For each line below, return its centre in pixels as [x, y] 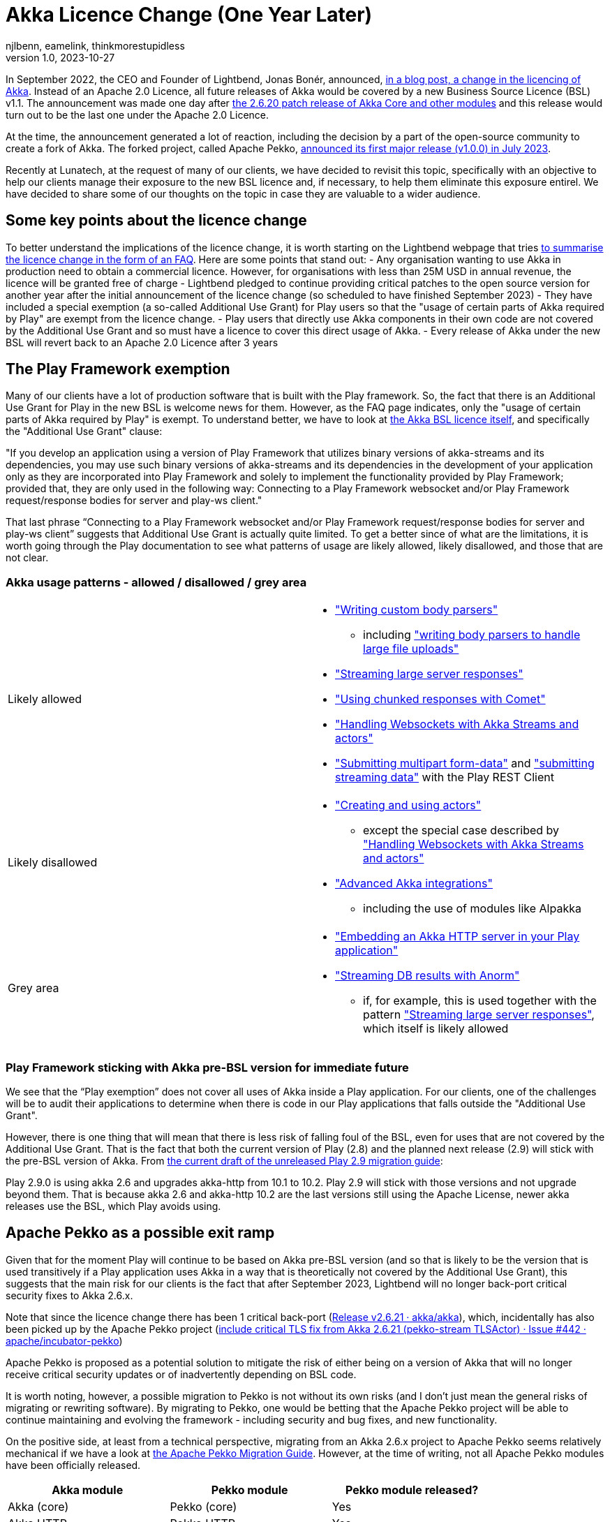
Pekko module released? [412, 1490]
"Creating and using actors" [408, 805]
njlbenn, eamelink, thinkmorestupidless [95, 45]
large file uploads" [411, 649]
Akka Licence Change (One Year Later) [189, 15]
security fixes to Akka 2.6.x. [69, 1295]
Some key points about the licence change [156, 221]
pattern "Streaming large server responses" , [479, 1015]
